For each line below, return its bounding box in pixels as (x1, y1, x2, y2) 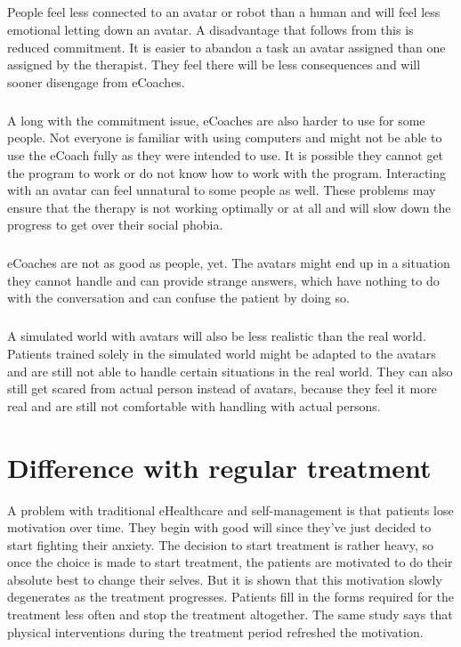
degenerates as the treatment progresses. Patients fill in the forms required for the (7, 587, 454, 606)
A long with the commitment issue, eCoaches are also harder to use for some (7, 110, 425, 129)
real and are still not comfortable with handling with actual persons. (7, 396, 381, 415)
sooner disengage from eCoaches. (7, 72, 185, 91)
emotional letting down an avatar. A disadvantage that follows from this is (7, 20, 414, 38)
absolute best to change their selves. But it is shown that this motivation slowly (7, 570, 442, 588)
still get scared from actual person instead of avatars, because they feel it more (7, 379, 437, 398)
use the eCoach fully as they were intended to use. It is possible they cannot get (7, 145, 444, 164)
